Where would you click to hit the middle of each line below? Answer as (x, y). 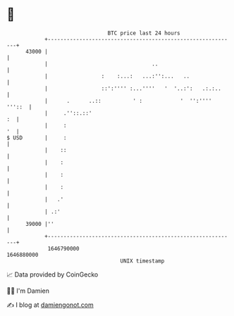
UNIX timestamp (142, 261)
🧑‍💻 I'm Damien (28, 291)
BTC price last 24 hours (144, 33)
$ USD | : (37, 138)
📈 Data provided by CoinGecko (53, 274)
